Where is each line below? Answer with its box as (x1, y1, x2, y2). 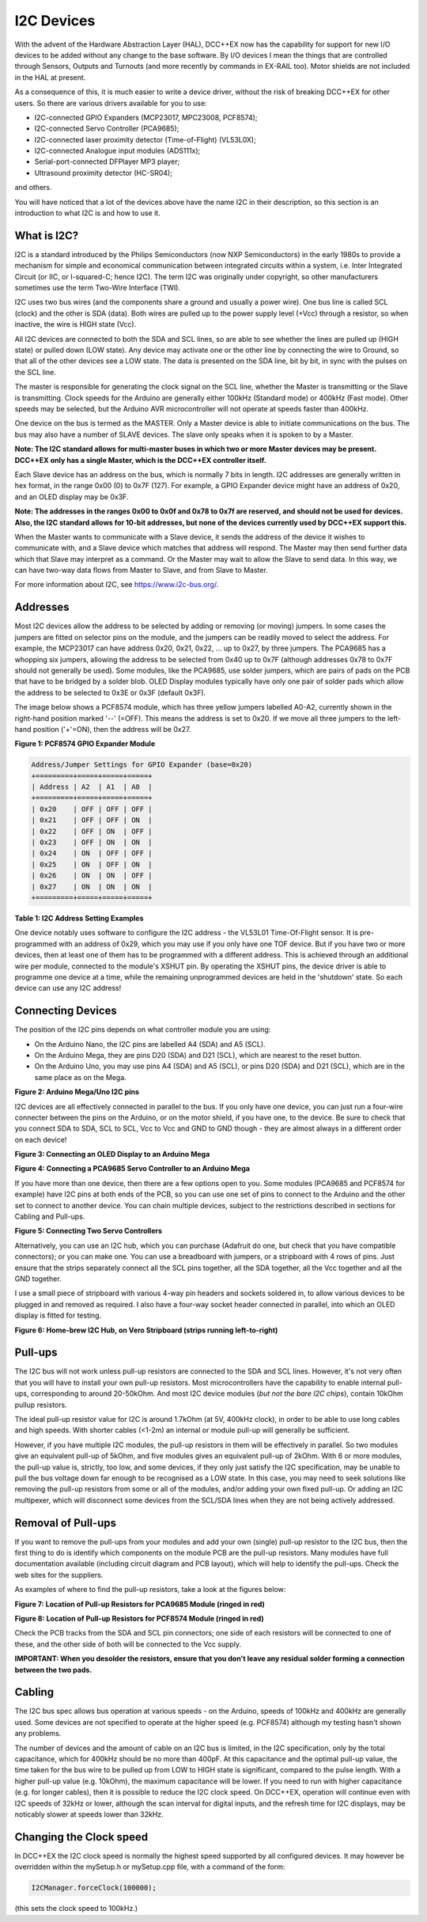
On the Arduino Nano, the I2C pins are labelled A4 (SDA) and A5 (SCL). (34, 1039, 266, 1048)
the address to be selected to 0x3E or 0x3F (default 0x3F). (14, 688, 206, 697)
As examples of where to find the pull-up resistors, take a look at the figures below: (14, 1585, 286, 1594)
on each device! (14, 1135, 67, 1144)
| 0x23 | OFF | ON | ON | (31, 838, 153, 847)
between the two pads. (14, 1665, 93, 1674)
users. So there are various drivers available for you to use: (14, 98, 207, 108)
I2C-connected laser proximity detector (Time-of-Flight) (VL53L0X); (34, 135, 256, 144)
